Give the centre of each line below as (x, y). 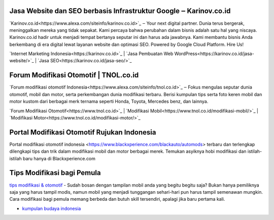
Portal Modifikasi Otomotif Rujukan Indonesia (83, 132)
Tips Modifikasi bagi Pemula (55, 173)
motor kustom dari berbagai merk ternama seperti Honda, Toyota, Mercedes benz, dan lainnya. (109, 102)
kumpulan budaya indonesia (52, 208)
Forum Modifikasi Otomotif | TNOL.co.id (74, 75)
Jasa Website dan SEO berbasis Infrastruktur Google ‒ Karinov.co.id (120, 11)
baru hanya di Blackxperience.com (59, 158)
